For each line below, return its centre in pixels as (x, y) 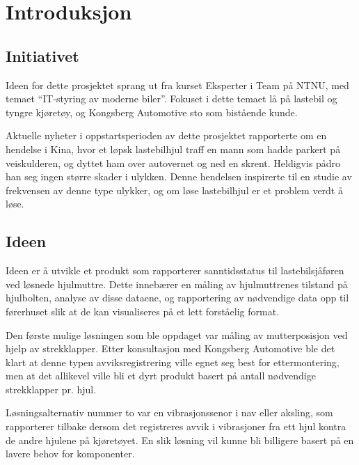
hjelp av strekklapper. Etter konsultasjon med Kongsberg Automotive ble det (170, 348)
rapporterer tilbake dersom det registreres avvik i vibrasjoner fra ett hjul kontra (176, 426)
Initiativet (42, 55)
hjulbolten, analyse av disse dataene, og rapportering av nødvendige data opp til (177, 298)
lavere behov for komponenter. (70, 454)
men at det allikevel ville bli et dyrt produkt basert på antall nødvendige (161, 376)
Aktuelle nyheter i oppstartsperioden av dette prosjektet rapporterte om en (166, 135)
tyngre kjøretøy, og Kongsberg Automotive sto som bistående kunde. (152, 112)
